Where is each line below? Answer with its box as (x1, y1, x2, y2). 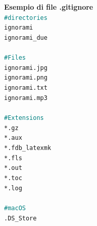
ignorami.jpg (4, 64, 47, 71)
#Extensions (4, 114, 44, 122)
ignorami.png (4, 74, 47, 82)
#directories (4, 14, 47, 21)
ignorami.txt (4, 84, 47, 92)
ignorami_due (4, 34, 47, 41)
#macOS (4, 204, 26, 212)
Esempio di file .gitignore (4, 2, 93, 12)
